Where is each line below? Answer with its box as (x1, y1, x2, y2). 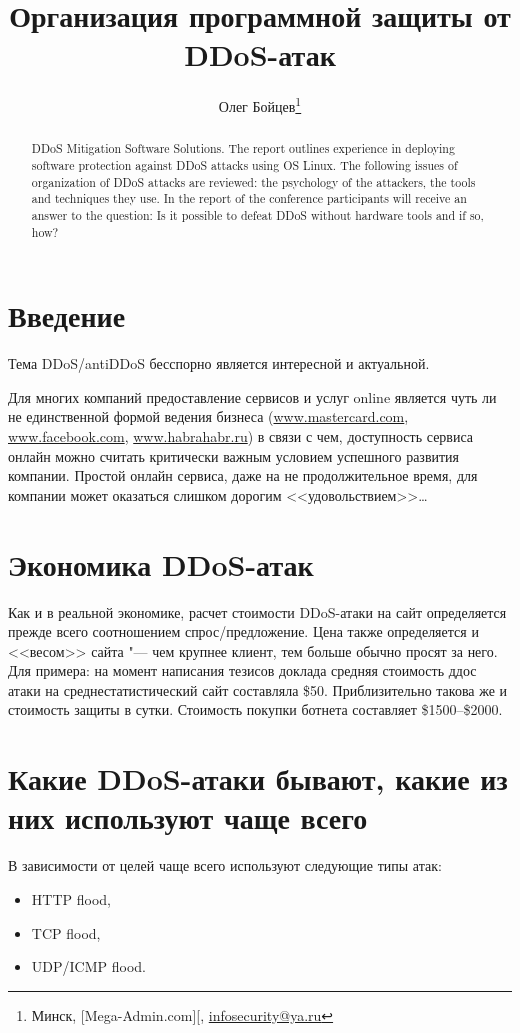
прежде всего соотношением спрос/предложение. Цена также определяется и (8, 621, 479, 642)
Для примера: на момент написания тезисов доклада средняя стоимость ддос (8, 660, 477, 681)
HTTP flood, (31, 888, 111, 909)
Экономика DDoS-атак (8, 543, 314, 584)
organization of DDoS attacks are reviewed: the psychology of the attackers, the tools (31, 173, 476, 190)
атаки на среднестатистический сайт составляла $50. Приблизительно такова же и (8, 679, 508, 700)
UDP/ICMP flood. (31, 956, 146, 977)
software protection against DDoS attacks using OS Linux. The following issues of (31, 157, 458, 174)
